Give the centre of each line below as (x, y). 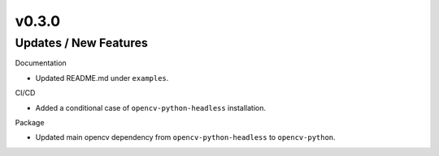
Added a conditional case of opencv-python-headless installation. (150, 108)
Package (30, 122)
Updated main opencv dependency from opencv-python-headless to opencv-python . (186, 137)
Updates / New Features (81, 43)
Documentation (41, 63)
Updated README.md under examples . (102, 78)
